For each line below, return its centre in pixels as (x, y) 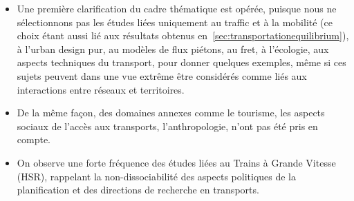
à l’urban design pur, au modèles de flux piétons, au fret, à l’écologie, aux (173, 49)
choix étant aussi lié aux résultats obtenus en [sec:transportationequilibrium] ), (183, 35)
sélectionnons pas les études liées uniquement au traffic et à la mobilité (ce (175, 22)
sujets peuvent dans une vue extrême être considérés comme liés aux (162, 75)
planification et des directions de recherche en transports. (138, 190)
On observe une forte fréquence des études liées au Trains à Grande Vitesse (176, 162)
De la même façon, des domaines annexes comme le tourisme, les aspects (171, 113)
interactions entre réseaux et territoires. (101, 89)
